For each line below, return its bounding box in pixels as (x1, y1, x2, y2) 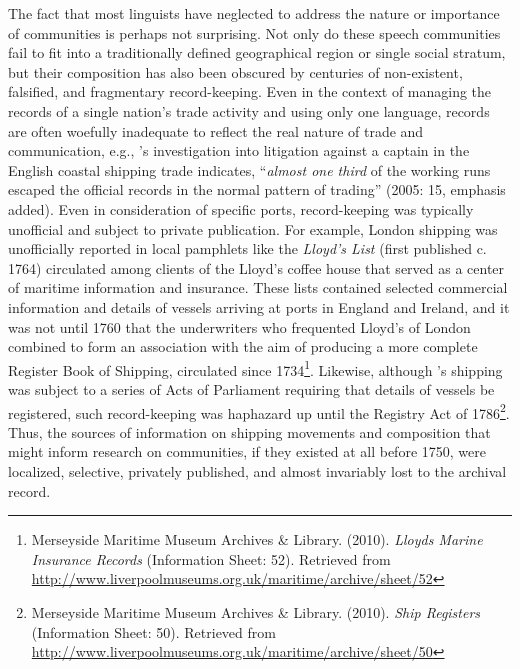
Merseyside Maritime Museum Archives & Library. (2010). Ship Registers (31, 601, 481, 622)
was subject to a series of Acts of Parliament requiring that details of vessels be (8, 378, 495, 399)
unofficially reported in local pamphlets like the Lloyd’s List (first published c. (8, 238, 487, 259)
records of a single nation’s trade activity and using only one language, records (8, 100, 490, 121)
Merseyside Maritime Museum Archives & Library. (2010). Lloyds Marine (31, 529, 483, 550)
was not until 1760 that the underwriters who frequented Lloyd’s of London (8, 316, 471, 337)
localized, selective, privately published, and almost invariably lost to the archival (8, 460, 507, 481)
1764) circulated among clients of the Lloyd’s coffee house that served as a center (8, 257, 505, 278)
